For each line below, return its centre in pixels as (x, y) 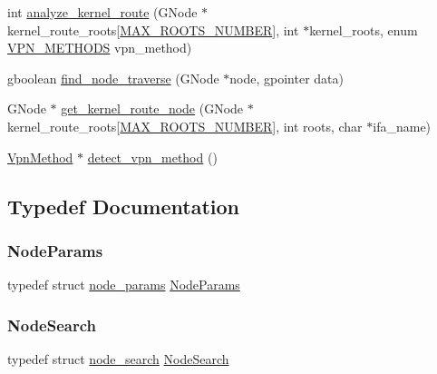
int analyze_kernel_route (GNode (102, 12)
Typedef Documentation (123, 206)
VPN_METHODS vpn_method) (100, 48)
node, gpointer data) (286, 78)
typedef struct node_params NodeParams (124, 285)
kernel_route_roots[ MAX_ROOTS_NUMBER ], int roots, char (185, 126)
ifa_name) (402, 126)
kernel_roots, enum (364, 30)
